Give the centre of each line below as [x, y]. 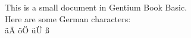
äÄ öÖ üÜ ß [27, 30]
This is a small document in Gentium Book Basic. [96, 7]
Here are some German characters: [68, 18]
